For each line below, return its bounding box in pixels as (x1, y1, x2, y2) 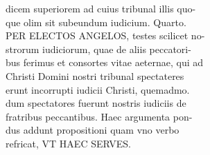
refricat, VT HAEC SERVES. (6, 136, 131, 150)
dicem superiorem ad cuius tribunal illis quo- (6, 1, 196, 15)
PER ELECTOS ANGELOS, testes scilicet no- (6, 28, 205, 43)
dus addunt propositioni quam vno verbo (6, 123, 180, 137)
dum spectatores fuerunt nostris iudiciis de (6, 96, 186, 110)
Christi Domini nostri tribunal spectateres (6, 68, 184, 83)
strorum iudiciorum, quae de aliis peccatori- (6, 41, 191, 56)
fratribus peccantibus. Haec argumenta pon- (6, 109, 193, 123)
